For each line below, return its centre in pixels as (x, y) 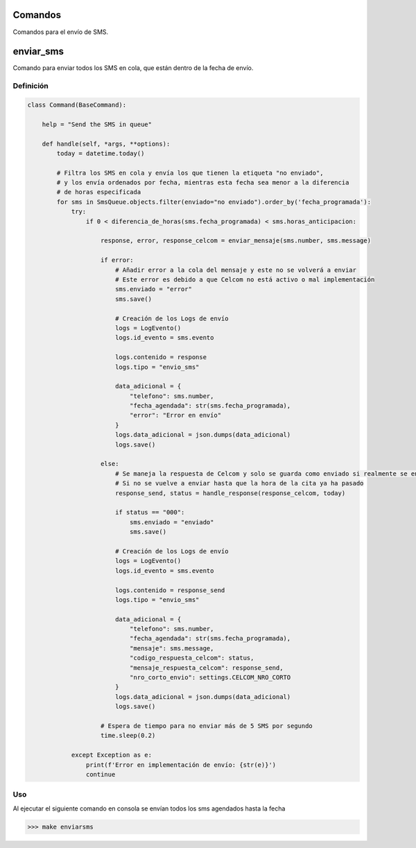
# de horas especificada (99, 192)
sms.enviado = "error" (153, 289)
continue (101, 774)
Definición (31, 86)
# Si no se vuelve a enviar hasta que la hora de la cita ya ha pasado (239, 483)
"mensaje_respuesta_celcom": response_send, (206, 668)
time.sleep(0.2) (128, 736)
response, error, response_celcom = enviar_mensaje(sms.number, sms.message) (236, 241)
